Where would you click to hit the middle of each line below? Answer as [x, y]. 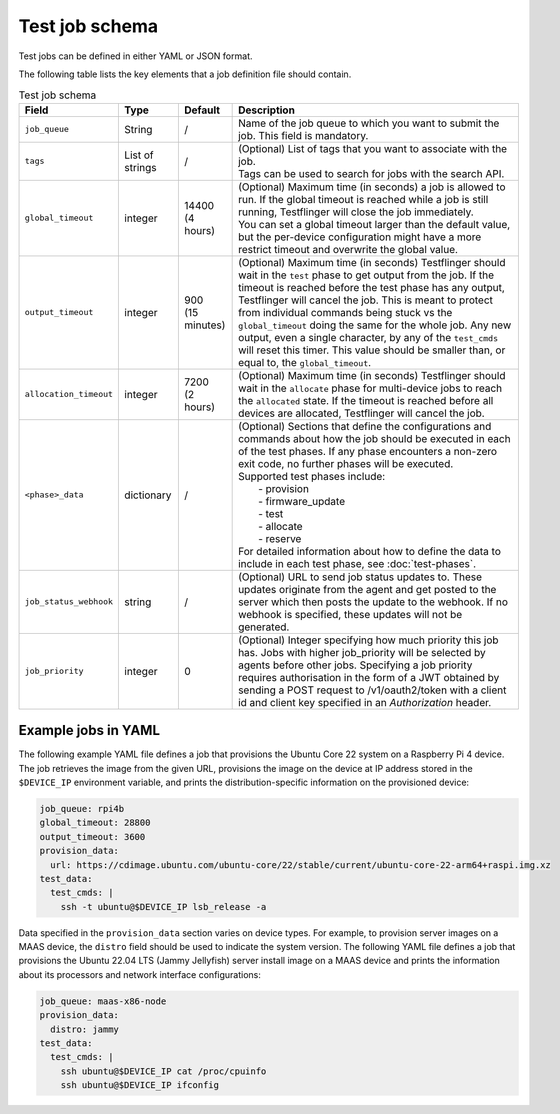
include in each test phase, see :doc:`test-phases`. [357, 563]
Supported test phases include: [312, 476]
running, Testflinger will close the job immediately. [356, 212]
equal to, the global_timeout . [305, 362]
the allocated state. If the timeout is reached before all [366, 400]
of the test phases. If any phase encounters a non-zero [368, 451]
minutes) [205, 325]
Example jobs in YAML [89, 730]
